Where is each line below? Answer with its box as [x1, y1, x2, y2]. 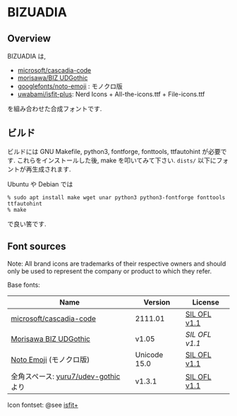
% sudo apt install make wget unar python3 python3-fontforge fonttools [7, 194, 226, 201]
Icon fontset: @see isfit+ [7, 400, 79, 409]
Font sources [7, 241, 66, 253]
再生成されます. [25, 165, 72, 173]
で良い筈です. [7, 220, 47, 228]
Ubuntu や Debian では [7, 179, 73, 188]
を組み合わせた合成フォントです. [7, 105, 102, 113]
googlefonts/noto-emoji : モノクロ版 [17, 82, 123, 90]
